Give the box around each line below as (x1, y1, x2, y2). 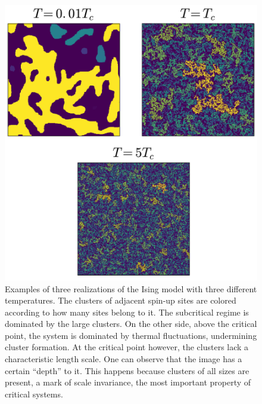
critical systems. (5, 387, 63, 400)
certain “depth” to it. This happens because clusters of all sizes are (5, 364, 249, 377)
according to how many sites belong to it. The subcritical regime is (5, 305, 249, 318)
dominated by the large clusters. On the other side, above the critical (5, 317, 257, 330)
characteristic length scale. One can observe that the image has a (5, 353, 242, 365)
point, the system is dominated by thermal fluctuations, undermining (5, 329, 257, 341)
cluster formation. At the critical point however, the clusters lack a (5, 341, 249, 353)
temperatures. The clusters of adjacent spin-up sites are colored (5, 294, 236, 307)
